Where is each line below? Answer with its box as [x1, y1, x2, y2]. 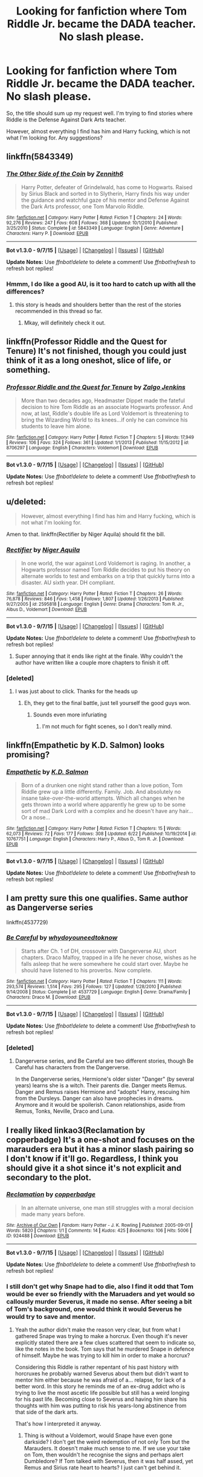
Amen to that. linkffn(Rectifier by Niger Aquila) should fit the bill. [6, 530, 166, 538]
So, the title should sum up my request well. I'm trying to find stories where [6, 109, 193, 117]
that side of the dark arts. [14, 1409, 79, 1416]
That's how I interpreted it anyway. [14, 1420, 101, 1427]
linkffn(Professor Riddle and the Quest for [6, 336, 167, 347]
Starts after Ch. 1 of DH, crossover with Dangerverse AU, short [21, 947, 177, 954]
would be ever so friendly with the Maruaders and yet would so [6, 1290, 195, 1298]
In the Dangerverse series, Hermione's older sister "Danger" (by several [14, 1075, 195, 1083]
